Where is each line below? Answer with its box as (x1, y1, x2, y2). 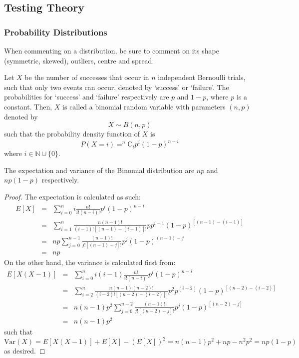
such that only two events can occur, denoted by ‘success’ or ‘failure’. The (4, 81, 229, 92)
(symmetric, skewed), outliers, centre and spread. (4, 55, 154, 65)
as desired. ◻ (4, 345, 45, 356)
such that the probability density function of (4, 128, 140, 139)
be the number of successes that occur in (24, 72, 149, 82)
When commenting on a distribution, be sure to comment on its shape (4, 45, 219, 55)
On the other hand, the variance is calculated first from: (4, 257, 176, 267)
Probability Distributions (4, 25, 107, 38)
